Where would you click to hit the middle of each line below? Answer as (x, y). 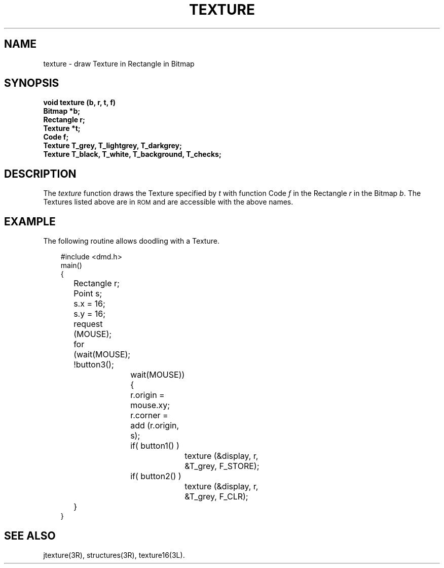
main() (71, 265)
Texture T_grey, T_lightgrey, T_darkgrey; (113, 146)
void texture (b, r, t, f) (80, 103)
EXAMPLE (30, 221)
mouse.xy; (150, 405)
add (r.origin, (155, 426)
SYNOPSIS (32, 83)
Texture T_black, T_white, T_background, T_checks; (132, 154)
